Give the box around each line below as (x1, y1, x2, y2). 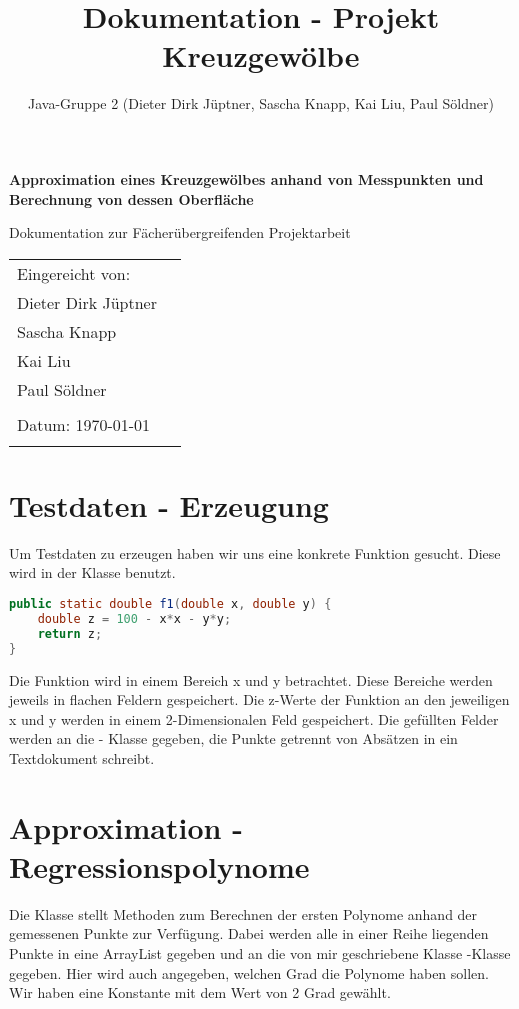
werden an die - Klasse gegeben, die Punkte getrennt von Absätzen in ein (9, 728, 458, 749)
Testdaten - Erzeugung (9, 484, 329, 525)
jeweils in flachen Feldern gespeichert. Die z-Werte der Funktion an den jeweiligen (9, 689, 510, 710)
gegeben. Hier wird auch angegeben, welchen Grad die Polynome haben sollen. (9, 962, 489, 983)
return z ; (37, 626, 103, 641)
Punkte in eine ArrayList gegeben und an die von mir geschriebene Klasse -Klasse (9, 942, 511, 963)
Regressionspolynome (9, 845, 310, 886)
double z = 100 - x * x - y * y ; (37, 611, 232, 626)
